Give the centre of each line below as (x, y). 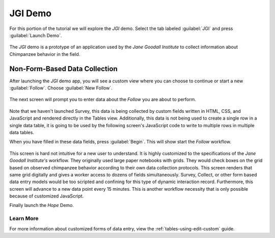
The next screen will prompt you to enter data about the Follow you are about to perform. (103, 100)
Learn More (24, 219)
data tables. (22, 132)
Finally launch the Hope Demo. (42, 205)
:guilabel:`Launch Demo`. (36, 35)
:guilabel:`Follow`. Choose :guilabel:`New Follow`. (61, 88)
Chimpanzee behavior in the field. (45, 54)
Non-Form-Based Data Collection (63, 69)
